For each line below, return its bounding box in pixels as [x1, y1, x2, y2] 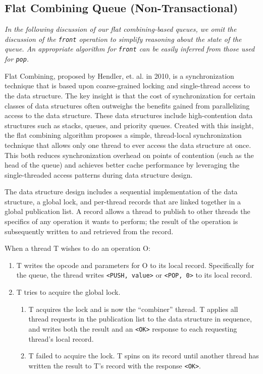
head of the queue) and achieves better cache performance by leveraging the [5, 159, 239, 170]
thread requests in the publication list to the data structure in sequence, [28, 313, 252, 324]
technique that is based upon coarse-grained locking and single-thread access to [5, 80, 250, 91]
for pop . [5, 54, 29, 64]
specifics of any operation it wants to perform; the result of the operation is [5, 216, 238, 227]
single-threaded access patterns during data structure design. [5, 169, 193, 180]
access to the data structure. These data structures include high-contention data [5, 110, 253, 121]
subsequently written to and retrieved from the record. [5, 226, 174, 236]
